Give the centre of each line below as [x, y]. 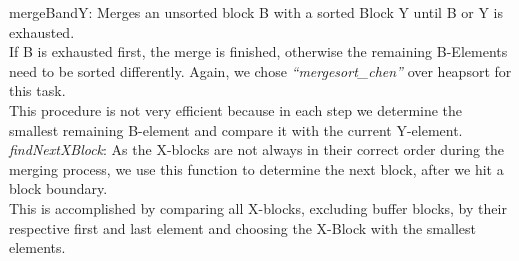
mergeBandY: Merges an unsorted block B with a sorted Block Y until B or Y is [256, 12]
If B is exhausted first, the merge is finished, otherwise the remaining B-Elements [258, 51]
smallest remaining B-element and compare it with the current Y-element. [236, 129]
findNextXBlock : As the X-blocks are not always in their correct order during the [257, 149]
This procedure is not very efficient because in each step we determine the [236, 109]
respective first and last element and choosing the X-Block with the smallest [242, 227]
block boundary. [58, 188]
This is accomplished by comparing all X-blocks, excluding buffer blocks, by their [258, 207]
